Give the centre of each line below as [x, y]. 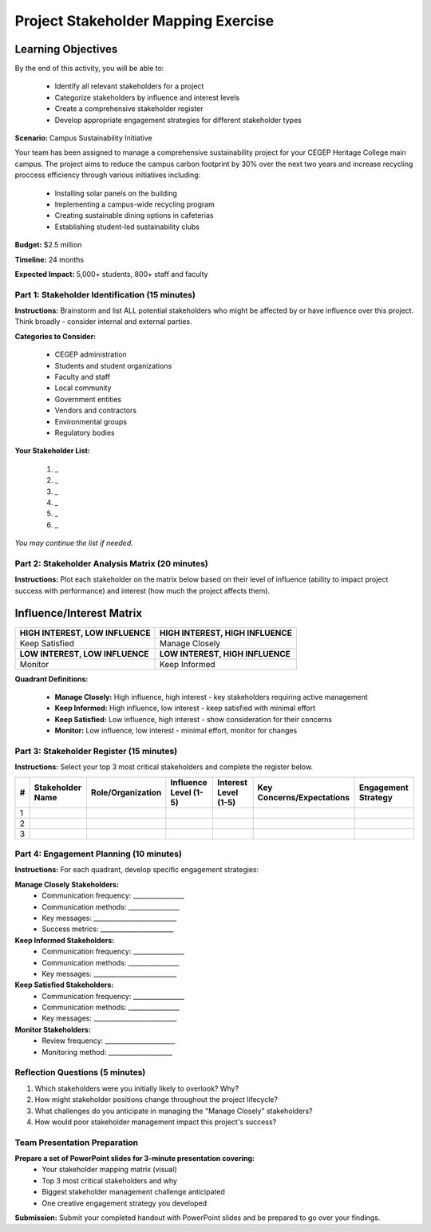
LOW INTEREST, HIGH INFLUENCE [225, 654]
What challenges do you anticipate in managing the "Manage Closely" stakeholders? [174, 1111]
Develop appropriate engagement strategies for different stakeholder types [178, 120]
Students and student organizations [113, 365]
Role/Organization [126, 792]
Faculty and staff [83, 377]
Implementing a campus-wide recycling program [134, 204]
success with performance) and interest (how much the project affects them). [142, 590]
